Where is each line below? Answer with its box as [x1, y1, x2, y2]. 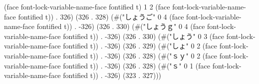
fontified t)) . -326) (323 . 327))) [63, 70, 162, 80]
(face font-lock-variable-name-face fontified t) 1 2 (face [4, 1, 170, 11]
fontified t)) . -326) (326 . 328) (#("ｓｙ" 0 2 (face [63, 50, 217, 60]
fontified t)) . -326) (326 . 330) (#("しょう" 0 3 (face [63, 30, 224, 41]
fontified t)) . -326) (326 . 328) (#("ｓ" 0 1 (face [63, 60, 210, 70]
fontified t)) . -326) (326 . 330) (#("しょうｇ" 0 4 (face [36, 21, 205, 31]
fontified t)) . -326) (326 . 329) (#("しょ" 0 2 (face [63, 40, 217, 51]
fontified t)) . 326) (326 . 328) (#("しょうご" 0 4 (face [18, 11, 184, 21]
